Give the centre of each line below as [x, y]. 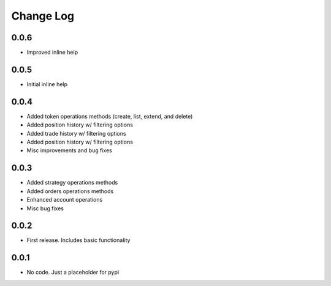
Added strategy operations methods [72, 183]
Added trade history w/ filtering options [76, 133]
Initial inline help [47, 84]
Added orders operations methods [70, 191]
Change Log [43, 16]
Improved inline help [52, 53]
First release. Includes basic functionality [78, 240]
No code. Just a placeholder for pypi [73, 273]
